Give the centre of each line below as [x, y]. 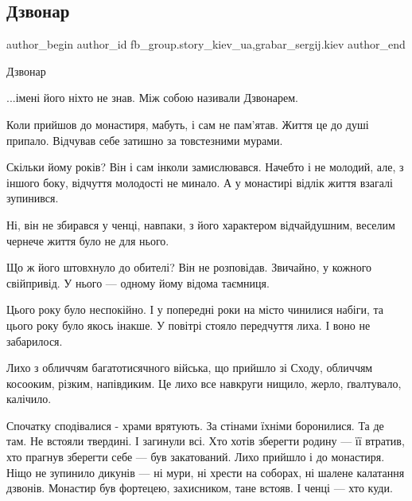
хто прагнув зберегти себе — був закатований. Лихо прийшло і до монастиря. [196, 457]
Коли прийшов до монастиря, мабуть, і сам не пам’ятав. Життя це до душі [188, 124]
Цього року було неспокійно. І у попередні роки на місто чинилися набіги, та [195, 309]
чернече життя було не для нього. [88, 240]
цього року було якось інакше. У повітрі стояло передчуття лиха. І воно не [189, 325]
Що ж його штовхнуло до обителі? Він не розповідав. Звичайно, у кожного [189, 267]
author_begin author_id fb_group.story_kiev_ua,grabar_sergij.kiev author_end [206, 44]
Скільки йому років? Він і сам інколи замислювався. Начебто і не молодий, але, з [205, 167]
